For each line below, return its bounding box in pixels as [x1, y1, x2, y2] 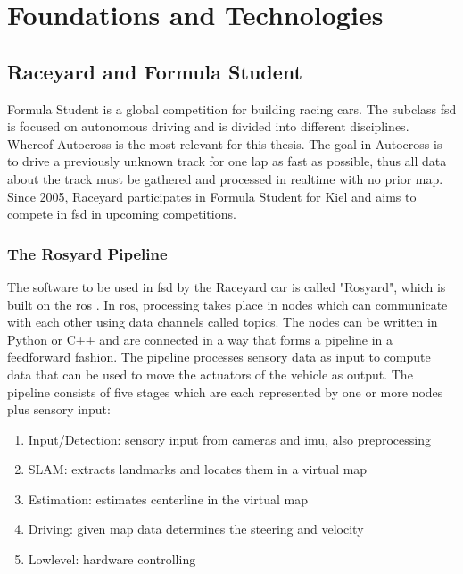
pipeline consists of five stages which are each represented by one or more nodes [7, 382, 443, 401]
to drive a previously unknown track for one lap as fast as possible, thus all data [7, 152, 447, 171]
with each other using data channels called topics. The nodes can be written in [7, 312, 438, 331]
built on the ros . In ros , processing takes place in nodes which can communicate [7, 295, 448, 313]
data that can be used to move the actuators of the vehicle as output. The [7, 364, 413, 383]
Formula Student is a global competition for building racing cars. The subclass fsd [7, 99, 457, 118]
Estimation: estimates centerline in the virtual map [28, 489, 308, 508]
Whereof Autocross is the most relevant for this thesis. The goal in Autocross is [7, 134, 442, 153]
